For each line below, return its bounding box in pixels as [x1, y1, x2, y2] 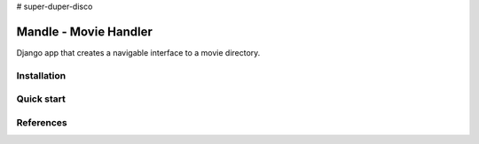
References [16, 116, 67, 128]
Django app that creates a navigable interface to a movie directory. [16, 47, 261, 57]
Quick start [16, 93, 67, 105]
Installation [16, 69, 67, 81]
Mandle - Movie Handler [16, 24, 153, 39]
